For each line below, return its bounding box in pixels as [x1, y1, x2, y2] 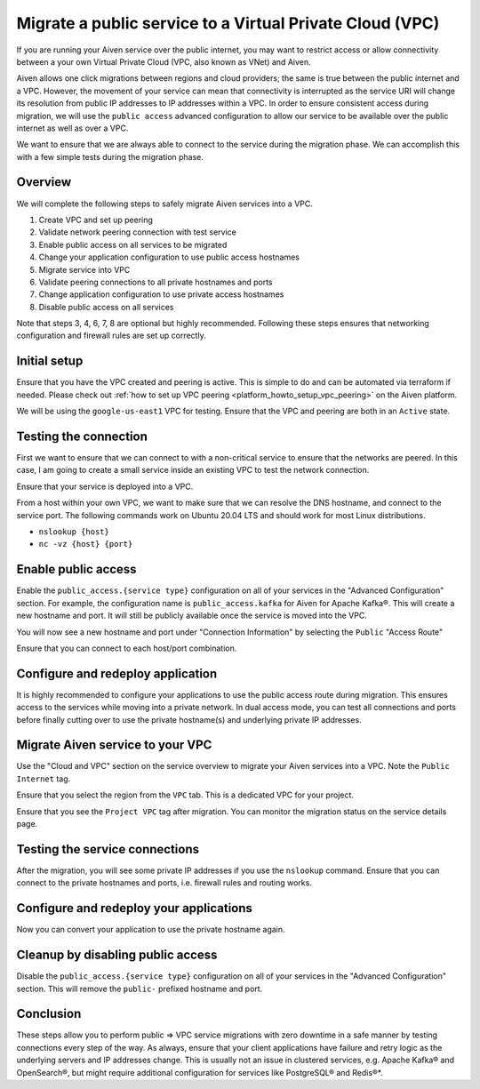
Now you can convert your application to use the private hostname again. [16, 925, 285, 935]
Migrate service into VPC [38, 264, 131, 275]
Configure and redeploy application [16, 666, 218, 681]
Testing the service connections [16, 841, 200, 857]
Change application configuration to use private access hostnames [38, 289, 284, 300]
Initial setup [16, 354, 84, 369]
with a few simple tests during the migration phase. [16, 151, 204, 162]
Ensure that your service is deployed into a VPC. [16, 481, 194, 492]
